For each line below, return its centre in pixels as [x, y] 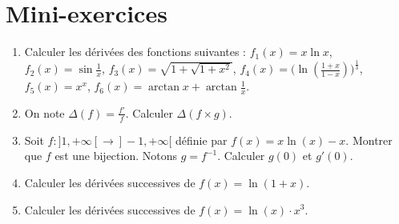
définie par [201, 140]
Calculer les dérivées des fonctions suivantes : [135, 52]
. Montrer [369, 140]
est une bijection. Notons [116, 156]
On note [44, 112]
